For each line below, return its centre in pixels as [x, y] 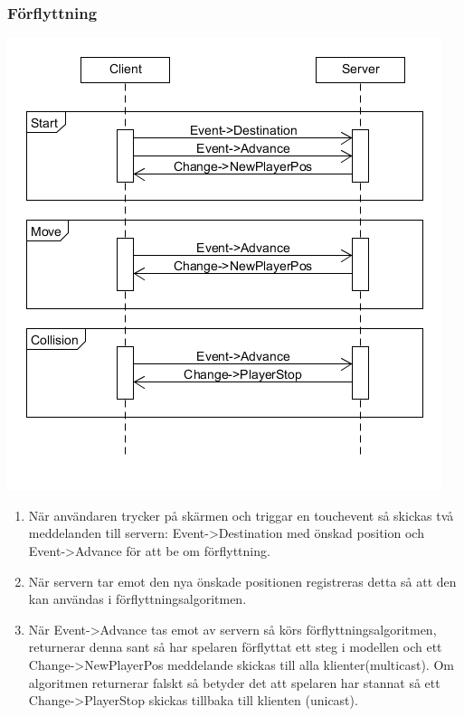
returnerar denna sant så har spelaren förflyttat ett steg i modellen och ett [235, 647]
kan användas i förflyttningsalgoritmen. [137, 599]
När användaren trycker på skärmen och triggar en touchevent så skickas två [241, 515]
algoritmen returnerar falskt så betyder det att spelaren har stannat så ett [234, 682]
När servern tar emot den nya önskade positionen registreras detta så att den [242, 581]
